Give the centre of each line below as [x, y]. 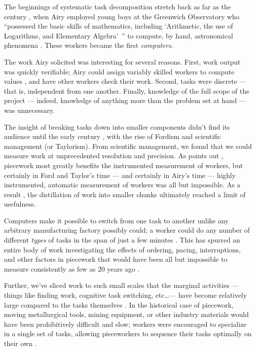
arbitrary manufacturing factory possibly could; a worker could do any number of [127, 230]
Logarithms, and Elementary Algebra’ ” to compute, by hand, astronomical [119, 35]
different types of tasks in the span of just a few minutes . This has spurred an [122, 240]
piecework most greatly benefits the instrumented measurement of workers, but [124, 165]
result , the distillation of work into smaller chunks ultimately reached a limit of [125, 194]
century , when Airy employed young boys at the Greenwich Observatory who [122, 16]
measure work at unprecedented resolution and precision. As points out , [114, 156]
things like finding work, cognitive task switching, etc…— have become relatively [126, 295]
